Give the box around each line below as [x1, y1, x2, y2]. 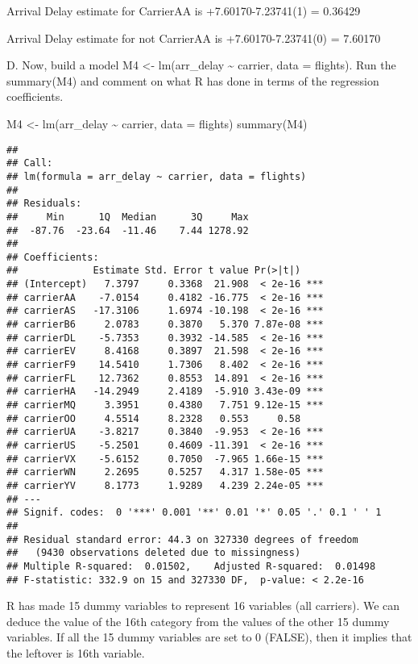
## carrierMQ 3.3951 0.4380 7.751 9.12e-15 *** [6, 399, 324, 411]
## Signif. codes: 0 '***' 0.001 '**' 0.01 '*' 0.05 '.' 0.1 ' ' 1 [6, 507, 382, 519]
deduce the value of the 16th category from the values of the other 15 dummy [6, 612, 390, 629]
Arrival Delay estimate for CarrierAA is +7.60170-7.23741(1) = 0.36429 [6, 2, 361, 19]
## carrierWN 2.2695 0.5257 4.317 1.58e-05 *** [6, 466, 324, 478]
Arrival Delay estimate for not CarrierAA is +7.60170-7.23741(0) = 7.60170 [6, 29, 381, 46]
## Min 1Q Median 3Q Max [6, 211, 249, 223]
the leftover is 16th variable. [6, 645, 145, 661]
